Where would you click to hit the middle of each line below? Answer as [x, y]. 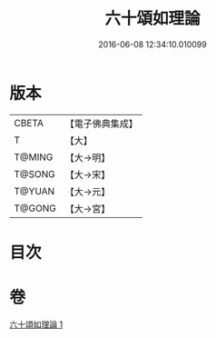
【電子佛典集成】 [101, 124]
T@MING [34, 157]
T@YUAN [34, 191]
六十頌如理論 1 [36, 324]
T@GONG [35, 208]
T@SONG [35, 174]
